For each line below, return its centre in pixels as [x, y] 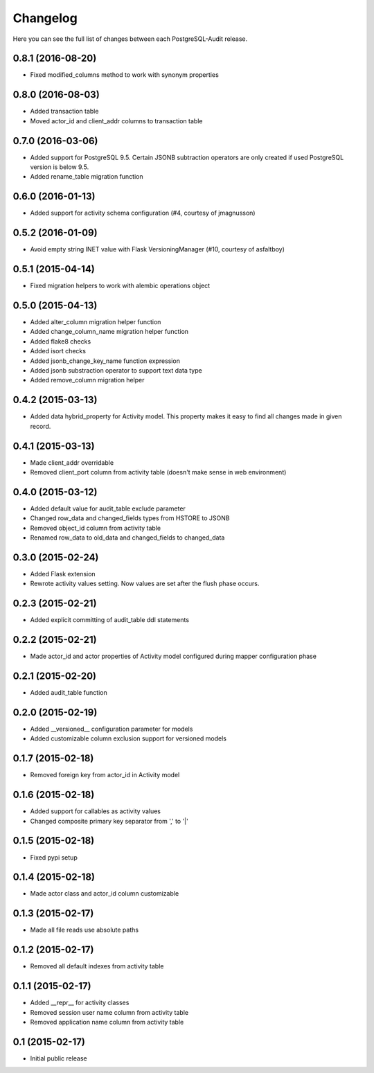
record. [41, 426]
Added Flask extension [63, 574]
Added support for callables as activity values [95, 811]
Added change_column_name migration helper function [109, 332]
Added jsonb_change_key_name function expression [105, 361]
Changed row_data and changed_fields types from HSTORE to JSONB [130, 518]
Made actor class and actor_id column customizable [105, 894]
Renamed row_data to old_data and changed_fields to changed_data [127, 538]
